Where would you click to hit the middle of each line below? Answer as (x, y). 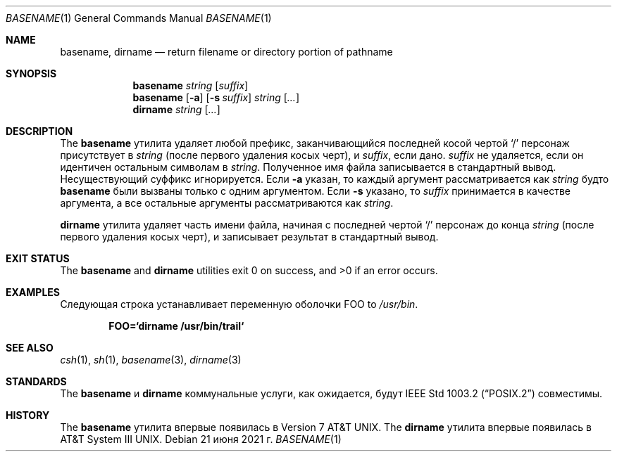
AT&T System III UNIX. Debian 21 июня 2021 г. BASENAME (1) (201, 439)
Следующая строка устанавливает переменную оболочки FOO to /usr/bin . (239, 304)
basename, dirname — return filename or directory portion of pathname (226, 52)
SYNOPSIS (31, 73)
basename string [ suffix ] (191, 85)
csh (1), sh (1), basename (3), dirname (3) (151, 360)
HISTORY (28, 415)
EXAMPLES (33, 292)
